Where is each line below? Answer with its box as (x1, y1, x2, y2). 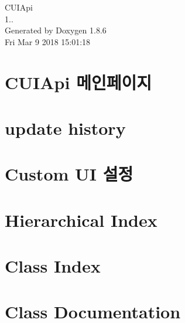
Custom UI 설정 (5, 162, 133, 186)
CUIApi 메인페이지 (5, 70, 152, 94)
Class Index (5, 254, 101, 278)
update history (5, 115, 126, 140)
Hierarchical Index (5, 208, 157, 232)
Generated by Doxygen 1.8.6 (5, 24, 107, 36)
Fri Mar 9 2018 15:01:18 (5, 35, 91, 47)
